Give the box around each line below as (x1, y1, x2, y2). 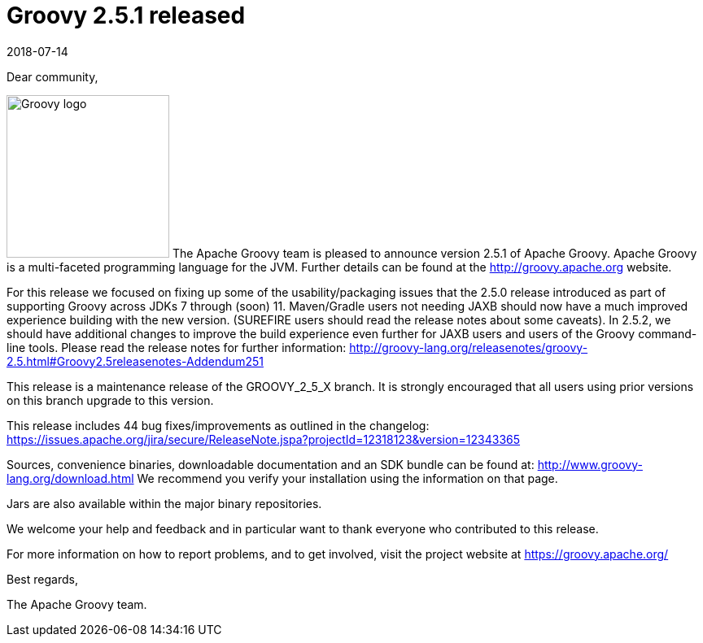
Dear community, (7, 69, 98, 84)
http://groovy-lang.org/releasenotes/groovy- (349, 340, 588, 354)
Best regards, (7, 571, 78, 586)
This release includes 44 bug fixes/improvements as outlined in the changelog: (7, 418, 430, 432)
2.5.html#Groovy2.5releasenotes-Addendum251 (7, 354, 264, 368)
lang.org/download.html (7, 471, 134, 485)
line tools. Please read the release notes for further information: (7, 340, 347, 354)
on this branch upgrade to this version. (7, 393, 214, 407)
